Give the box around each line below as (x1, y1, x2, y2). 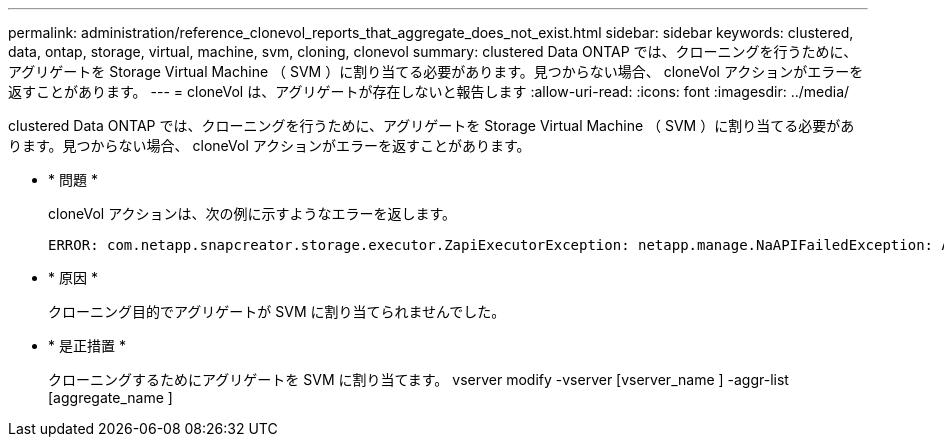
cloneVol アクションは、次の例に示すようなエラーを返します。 (48, 205, 457, 222)
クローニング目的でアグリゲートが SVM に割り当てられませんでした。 (48, 303, 506, 320)
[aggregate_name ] (48, 389, 173, 406)
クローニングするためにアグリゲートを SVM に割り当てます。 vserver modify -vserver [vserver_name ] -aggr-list (48, 371, 789, 388)
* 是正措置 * (48, 337, 126, 354)
